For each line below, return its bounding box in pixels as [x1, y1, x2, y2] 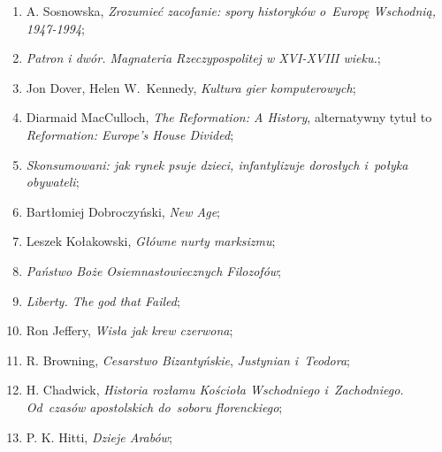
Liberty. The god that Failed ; [26, 291, 180, 310]
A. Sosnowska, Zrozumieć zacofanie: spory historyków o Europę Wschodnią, [26, 2, 437, 19]
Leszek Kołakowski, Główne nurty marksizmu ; [26, 232, 276, 250]
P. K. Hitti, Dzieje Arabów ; [26, 427, 172, 446]
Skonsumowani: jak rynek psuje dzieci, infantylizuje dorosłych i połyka [26, 155, 408, 173]
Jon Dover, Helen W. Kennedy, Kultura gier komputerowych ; [26, 78, 356, 96]
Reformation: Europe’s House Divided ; [26, 125, 234, 143]
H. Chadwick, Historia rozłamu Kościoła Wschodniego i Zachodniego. [26, 380, 404, 399]
